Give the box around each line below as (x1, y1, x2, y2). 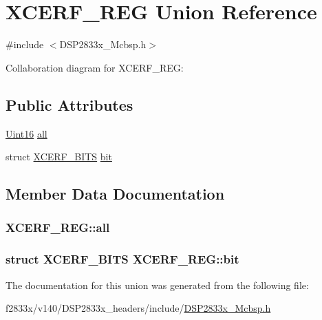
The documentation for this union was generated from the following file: (6, 277, 309, 292)
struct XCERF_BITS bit (6, 149, 112, 164)
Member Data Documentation (6, 183, 225, 204)
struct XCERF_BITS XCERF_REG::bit (6, 250, 239, 268)
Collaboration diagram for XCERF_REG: (6, 60, 184, 74)
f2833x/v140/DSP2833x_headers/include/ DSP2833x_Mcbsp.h (6, 301, 271, 315)
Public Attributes (6, 94, 133, 115)
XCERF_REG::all (6, 219, 110, 236)
